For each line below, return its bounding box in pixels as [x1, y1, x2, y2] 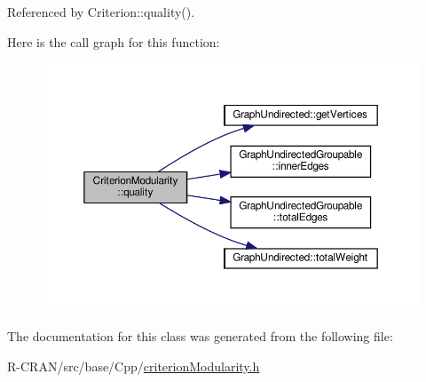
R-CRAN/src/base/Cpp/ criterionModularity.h [7, 356, 260, 375]
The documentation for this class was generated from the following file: [7, 327, 393, 346]
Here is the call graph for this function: [7, 32, 220, 51]
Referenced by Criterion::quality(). [7, 3, 195, 20]
